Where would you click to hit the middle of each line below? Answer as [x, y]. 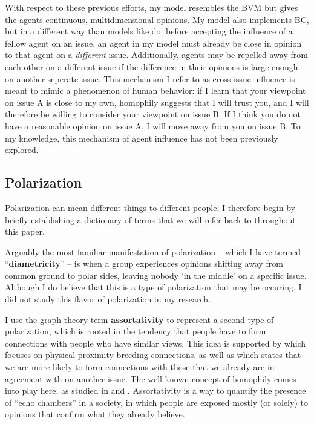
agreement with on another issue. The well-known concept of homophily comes [151, 378]
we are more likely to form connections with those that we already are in [140, 367]
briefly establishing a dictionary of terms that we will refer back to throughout [150, 219]
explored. [22, 150]
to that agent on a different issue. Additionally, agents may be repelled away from [156, 55]
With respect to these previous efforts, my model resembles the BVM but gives [152, 7]
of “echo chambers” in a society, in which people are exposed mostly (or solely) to [156, 402]
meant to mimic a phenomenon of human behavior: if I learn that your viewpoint [155, 90]
